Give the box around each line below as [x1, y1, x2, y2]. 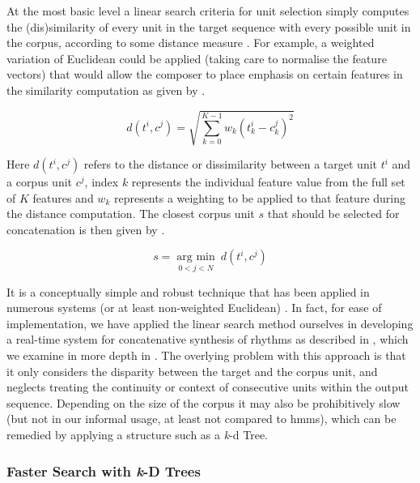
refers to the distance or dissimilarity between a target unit [83, 156, 378, 173]
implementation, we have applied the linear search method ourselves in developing [6, 314, 414, 331]
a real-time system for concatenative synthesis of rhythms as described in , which [6, 331, 409, 348]
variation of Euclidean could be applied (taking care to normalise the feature [6, 49, 387, 66]
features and [32, 189, 94, 206]
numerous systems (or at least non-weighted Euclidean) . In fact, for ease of [6, 299, 382, 316]
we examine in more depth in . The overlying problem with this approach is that [6, 347, 406, 364]
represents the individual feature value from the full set [131, 173, 405, 190]
